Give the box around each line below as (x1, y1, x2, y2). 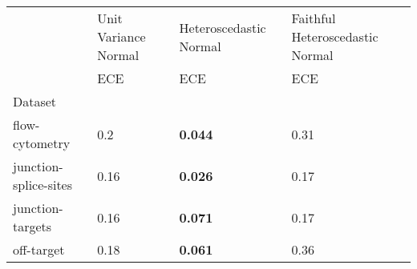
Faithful (291, 9, 336, 27)
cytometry (13, 134, 71, 152)
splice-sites (13, 175, 73, 194)
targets (13, 217, 52, 235)
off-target (13, 240, 65, 259)
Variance (97, 27, 146, 46)
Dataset (13, 92, 57, 110)
